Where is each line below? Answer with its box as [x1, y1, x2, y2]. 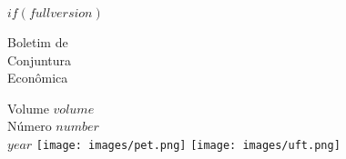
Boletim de [7, 33, 68, 51]
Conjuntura [7, 50, 72, 69]
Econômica [7, 68, 68, 87]
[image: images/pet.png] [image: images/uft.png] [36, 138, 341, 152]
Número [7, 116, 52, 135]
